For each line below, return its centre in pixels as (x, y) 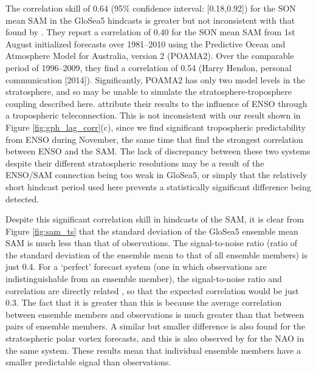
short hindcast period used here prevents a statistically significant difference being (158, 186)
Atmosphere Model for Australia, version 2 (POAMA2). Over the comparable (150, 56)
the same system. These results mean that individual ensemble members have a (153, 350)
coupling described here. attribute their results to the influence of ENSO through (156, 103)
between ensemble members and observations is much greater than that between (155, 314)
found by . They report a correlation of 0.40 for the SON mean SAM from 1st (150, 32)
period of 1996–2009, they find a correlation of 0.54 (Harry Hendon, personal (149, 67)
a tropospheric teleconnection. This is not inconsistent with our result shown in (153, 115)
